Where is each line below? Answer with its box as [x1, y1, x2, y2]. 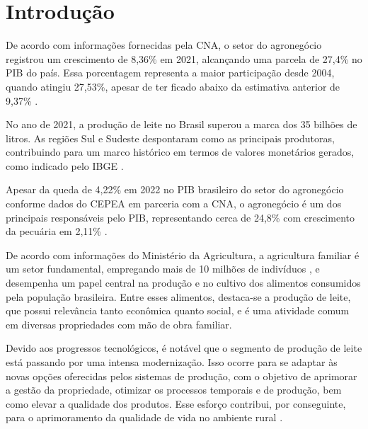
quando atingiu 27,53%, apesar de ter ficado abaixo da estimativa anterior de [6, 79, 340, 93]
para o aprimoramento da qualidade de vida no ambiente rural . [6, 410, 283, 425]
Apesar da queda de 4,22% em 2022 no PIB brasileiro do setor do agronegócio [6, 182, 344, 197]
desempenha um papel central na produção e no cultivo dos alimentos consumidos [6, 275, 361, 290]
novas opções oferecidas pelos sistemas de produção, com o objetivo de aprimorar [6, 368, 357, 383]
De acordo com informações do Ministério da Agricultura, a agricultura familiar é [6, 247, 360, 262]
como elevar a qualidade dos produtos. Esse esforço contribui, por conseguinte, [6, 396, 346, 411]
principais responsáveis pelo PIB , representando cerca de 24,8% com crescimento [6, 210, 355, 224]
